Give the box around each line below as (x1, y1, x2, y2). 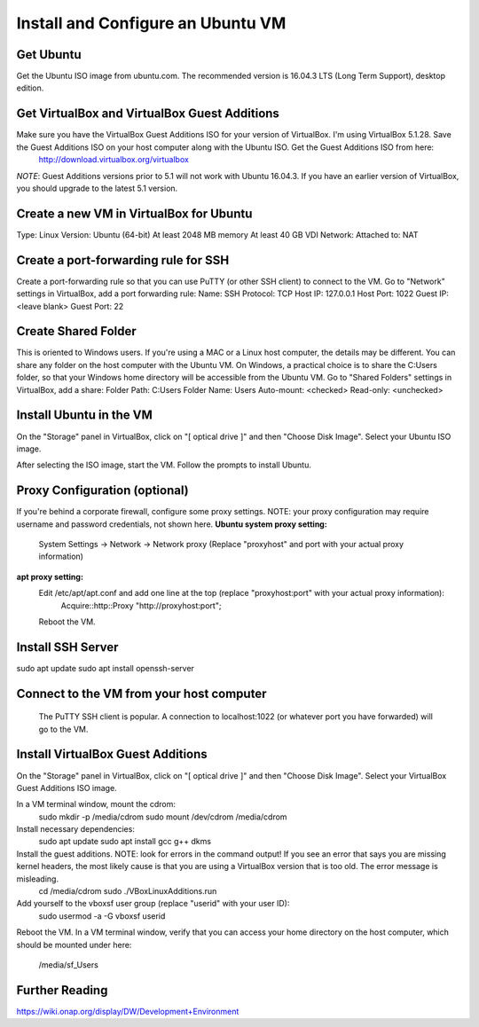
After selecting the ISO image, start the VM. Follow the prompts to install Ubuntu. (16, 459, 312, 470)
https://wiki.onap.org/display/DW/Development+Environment (16, 1006, 239, 1016)
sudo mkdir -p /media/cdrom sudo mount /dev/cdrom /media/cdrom (38, 811, 287, 822)
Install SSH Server (16, 639, 119, 655)
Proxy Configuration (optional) (16, 483, 190, 498)
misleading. (16, 874, 59, 884)
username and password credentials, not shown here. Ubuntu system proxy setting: (16, 519, 327, 529)
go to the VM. (38, 724, 89, 734)
